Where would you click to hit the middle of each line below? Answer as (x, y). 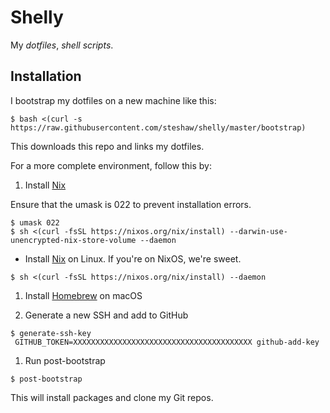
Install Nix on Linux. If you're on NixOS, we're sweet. (133, 258)
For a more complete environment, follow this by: (111, 165)
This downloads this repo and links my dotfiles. (107, 146)
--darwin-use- (258, 231)
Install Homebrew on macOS (83, 295)
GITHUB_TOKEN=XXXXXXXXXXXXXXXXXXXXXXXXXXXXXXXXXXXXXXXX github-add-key (167, 342)
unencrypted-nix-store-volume (73, 240)
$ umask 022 (35, 222)
